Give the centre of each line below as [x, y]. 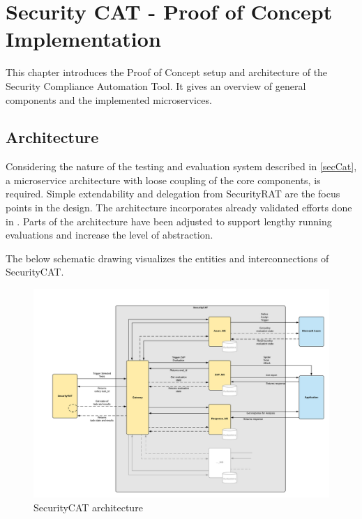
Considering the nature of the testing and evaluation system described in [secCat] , [181, 166]
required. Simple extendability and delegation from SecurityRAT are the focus [173, 194]
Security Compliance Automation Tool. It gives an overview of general [156, 85]
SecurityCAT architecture [88, 507]
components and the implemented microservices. [109, 99]
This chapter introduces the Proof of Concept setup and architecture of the [167, 72]
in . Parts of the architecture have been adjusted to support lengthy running [169, 221]
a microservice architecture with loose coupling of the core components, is [163, 180]
